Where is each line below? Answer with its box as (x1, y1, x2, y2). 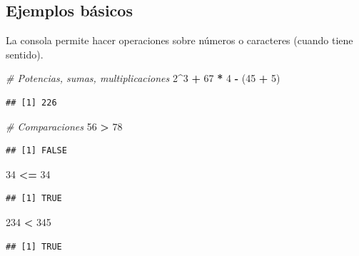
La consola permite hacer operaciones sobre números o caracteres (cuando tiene (6, 33, 353, 48)
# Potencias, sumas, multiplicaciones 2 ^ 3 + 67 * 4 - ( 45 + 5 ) (6, 71, 280, 86)
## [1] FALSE (6, 145, 67, 156)
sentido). (6, 46, 44, 61)
